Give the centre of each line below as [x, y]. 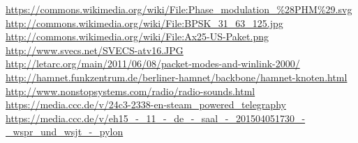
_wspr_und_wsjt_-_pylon [65, 132]
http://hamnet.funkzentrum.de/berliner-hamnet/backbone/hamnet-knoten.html [177, 77]
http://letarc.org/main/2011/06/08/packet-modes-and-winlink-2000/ [153, 64]
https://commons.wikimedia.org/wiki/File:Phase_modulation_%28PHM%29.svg [179, 9]
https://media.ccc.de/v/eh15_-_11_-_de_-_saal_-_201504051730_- [156, 118]
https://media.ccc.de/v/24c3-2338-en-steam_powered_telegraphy [146, 104]
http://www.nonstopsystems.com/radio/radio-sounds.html [130, 91]
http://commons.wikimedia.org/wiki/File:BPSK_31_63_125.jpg [144, 23]
